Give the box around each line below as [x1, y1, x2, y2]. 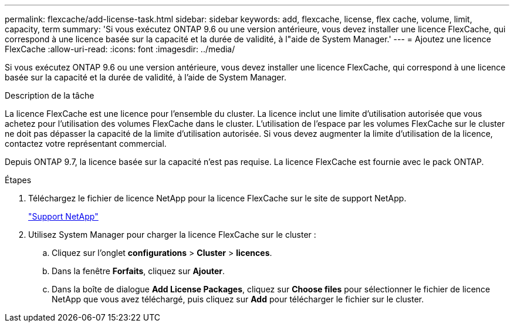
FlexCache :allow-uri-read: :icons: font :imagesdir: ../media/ [5, 44, 235, 54]
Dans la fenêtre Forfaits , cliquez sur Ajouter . [52, 266, 225, 276]
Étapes [5, 175, 32, 185]
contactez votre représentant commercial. [5, 139, 167, 149]
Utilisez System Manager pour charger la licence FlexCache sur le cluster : [28, 230, 316, 240]
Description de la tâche [5, 90, 94, 100]
